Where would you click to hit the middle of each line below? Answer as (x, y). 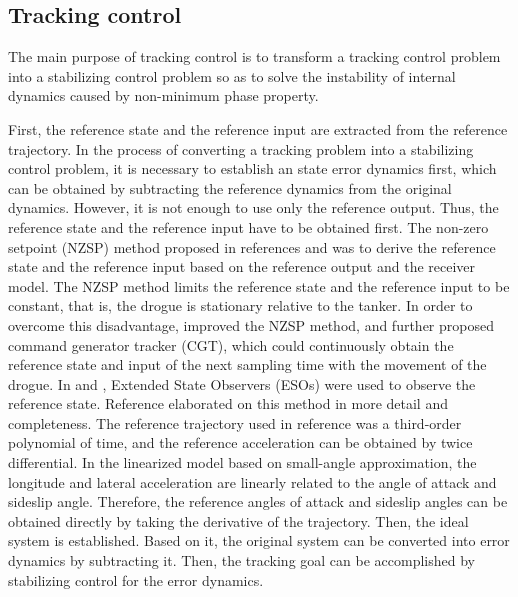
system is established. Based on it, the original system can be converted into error (259, 540)
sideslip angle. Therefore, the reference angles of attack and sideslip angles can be (258, 501)
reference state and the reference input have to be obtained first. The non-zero (248, 226)
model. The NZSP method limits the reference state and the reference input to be (259, 285)
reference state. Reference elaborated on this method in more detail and (228, 403)
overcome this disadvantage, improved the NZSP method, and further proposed (251, 324)
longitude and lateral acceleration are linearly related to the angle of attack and (252, 481)
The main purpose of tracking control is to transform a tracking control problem (254, 56)
